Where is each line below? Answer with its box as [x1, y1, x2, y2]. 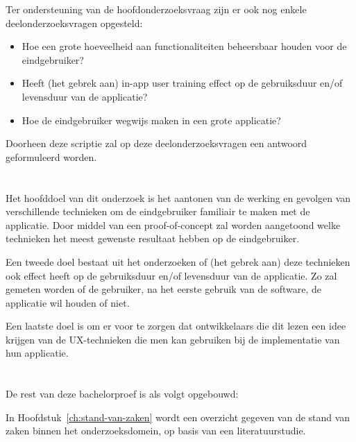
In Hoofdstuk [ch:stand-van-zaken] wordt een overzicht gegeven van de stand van [6, 409, 350, 424]
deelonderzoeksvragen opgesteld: [6, 15, 143, 30]
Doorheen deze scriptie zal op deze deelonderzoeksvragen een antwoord [6, 136, 307, 151]
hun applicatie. [6, 346, 69, 360]
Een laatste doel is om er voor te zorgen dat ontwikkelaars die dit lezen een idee [6, 318, 346, 333]
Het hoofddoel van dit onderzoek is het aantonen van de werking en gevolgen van [6, 190, 351, 205]
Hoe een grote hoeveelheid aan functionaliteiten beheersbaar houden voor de [22, 39, 347, 53]
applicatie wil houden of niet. [6, 295, 130, 309]
